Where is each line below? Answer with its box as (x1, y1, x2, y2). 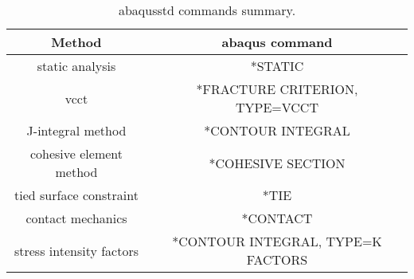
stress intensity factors (14, 241, 139, 260)
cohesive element (29, 144, 123, 163)
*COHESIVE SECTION (209, 153, 346, 172)
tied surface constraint (14, 186, 139, 204)
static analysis (37, 57, 116, 75)
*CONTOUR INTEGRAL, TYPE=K (172, 232, 382, 250)
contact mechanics (25, 209, 127, 227)
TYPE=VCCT (235, 98, 318, 116)
